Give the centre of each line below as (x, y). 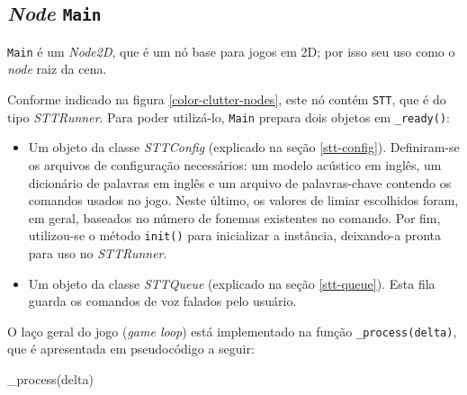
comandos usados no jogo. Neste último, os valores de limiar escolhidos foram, (243, 200)
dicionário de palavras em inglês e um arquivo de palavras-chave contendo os (240, 182)
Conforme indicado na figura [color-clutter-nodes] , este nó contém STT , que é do (227, 99)
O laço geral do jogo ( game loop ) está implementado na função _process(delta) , (232, 331)
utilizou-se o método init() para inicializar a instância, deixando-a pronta (234, 235)
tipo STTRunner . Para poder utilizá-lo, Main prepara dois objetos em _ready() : (229, 117)
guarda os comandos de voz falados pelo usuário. (162, 301)
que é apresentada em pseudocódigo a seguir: (131, 349)
